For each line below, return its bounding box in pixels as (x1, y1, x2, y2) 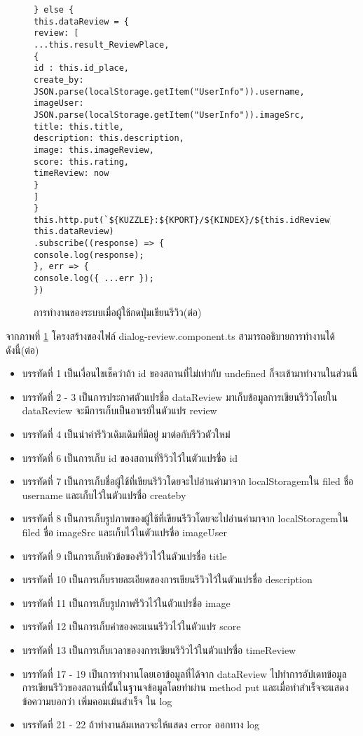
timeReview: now (34, 168, 109, 179)
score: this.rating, (34, 156, 130, 167)
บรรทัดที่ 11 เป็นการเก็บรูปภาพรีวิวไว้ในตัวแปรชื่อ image (22, 595, 231, 610)
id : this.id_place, (34, 63, 130, 74)
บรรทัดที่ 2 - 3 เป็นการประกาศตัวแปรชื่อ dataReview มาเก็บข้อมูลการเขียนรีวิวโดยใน (22, 389, 338, 404)
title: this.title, (34, 121, 124, 132)
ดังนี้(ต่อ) (6, 342, 39, 357)
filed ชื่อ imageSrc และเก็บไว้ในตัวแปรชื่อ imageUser (22, 524, 227, 539)
